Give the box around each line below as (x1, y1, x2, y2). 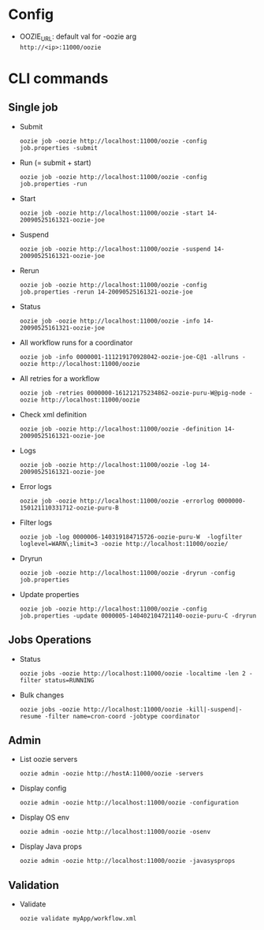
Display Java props (19, 842, 83, 851)
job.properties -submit (19, 144, 99, 151)
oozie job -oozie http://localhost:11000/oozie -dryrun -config (19, 569, 236, 577)
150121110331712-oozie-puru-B (19, 503, 120, 512)
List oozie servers (19, 755, 78, 764)
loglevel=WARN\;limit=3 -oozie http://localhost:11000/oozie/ (19, 540, 229, 547)
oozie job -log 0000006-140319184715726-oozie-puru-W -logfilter (19, 532, 243, 541)
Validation (8, 878, 59, 892)
